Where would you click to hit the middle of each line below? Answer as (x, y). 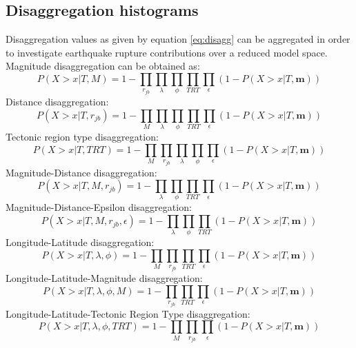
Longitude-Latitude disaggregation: (80, 242)
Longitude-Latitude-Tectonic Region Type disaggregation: (128, 313)
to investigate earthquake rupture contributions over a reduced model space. (167, 52)
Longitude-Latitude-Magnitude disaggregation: (104, 278)
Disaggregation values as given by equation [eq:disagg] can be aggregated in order (178, 39)
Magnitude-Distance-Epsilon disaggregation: (99, 207)
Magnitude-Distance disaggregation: (81, 172)
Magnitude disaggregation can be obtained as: (103, 66)
